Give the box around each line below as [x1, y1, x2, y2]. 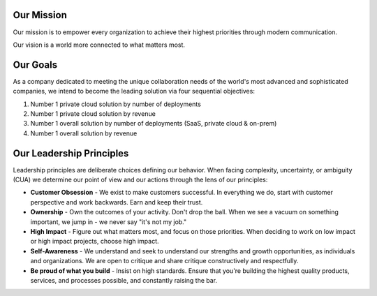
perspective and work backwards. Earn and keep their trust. [30, 198, 203, 206]
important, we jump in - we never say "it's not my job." [30, 217, 187, 226]
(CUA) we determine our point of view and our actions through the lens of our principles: [13, 175, 268, 184]
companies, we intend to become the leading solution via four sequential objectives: [13, 87, 255, 96]
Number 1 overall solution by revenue [30, 129, 138, 138]
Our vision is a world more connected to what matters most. [13, 40, 185, 49]
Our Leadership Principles [13, 147, 129, 159]
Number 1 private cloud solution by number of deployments [30, 100, 202, 108]
